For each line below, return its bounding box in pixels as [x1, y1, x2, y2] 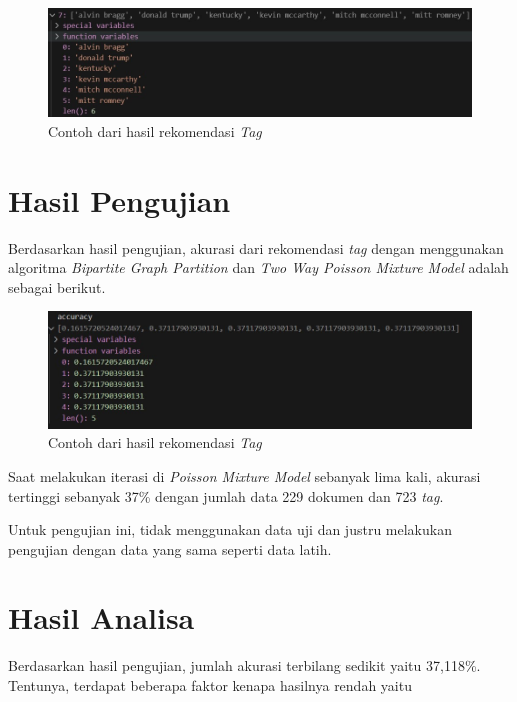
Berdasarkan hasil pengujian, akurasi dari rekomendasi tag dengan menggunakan [8, 237, 504, 258]
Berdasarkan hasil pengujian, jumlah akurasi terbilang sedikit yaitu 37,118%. [8, 655, 481, 676]
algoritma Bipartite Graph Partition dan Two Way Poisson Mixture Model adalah [8, 257, 509, 278]
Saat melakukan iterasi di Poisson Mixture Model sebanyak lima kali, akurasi [8, 465, 481, 486]
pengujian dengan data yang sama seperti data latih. [8, 538, 332, 559]
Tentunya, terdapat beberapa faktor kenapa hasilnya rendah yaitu [8, 675, 412, 695]
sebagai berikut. [8, 276, 106, 297]
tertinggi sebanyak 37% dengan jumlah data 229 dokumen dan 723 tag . [8, 485, 444, 506]
